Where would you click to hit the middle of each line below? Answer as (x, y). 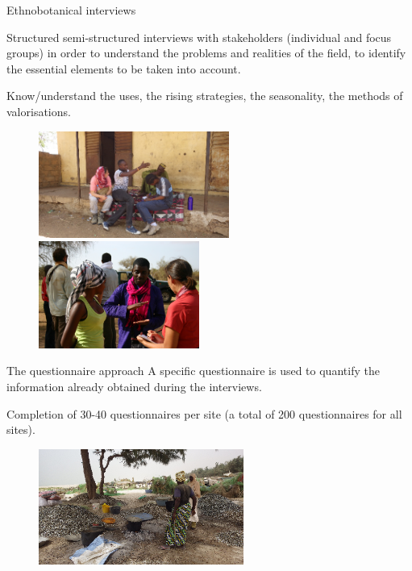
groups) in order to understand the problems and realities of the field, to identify (206, 53)
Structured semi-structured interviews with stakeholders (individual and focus (199, 37)
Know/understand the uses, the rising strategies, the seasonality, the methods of (205, 96)
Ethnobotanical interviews (71, 10)
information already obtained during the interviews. (134, 386)
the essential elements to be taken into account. (124, 68)
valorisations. (39, 111)
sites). (21, 429)
